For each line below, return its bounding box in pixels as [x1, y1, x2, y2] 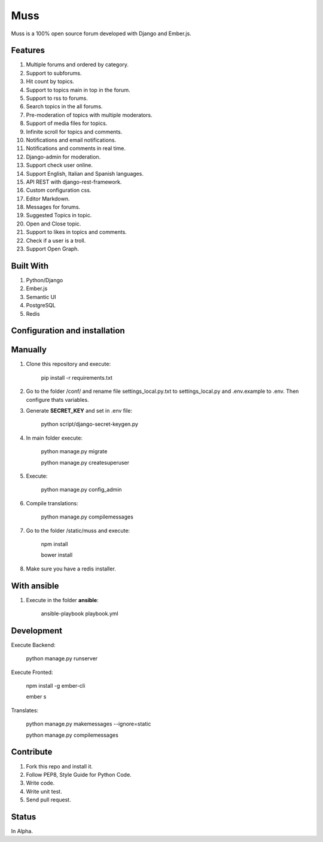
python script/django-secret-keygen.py [41, 420, 139, 428]
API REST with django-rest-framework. [26, 178, 122, 185]
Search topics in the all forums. [26, 103, 103, 110]
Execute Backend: [11, 641, 56, 648]
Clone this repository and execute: [26, 361, 111, 368]
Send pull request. [26, 796, 71, 804]
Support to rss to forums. [26, 94, 88, 102]
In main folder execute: [26, 434, 83, 441]
